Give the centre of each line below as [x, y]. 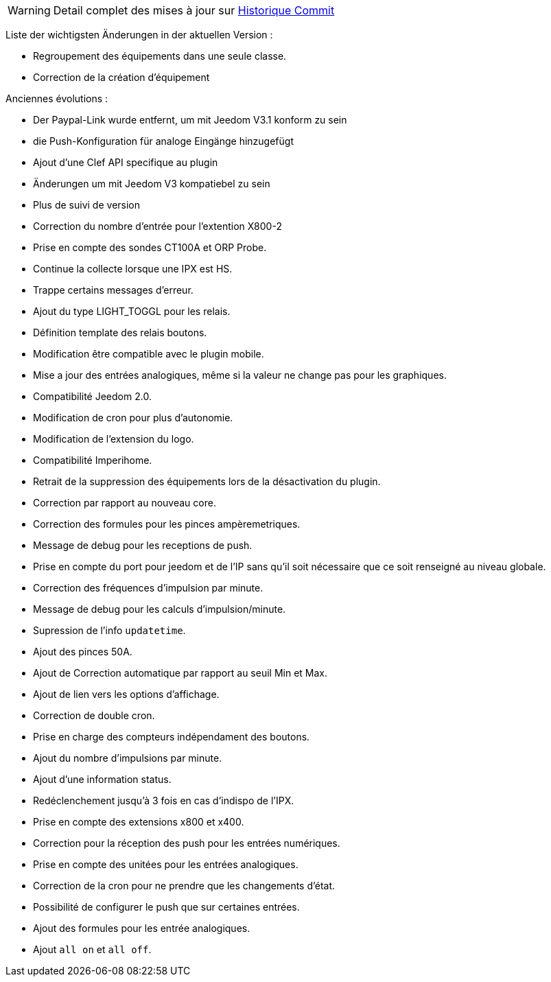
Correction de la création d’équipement [121, 77]
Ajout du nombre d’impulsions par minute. [128, 758]
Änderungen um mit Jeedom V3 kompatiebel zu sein [152, 184]
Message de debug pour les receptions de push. [143, 545]
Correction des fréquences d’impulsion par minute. [148, 588]
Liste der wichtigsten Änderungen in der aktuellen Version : [139, 35]
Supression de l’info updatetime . [109, 630]
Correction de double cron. [94, 715]
